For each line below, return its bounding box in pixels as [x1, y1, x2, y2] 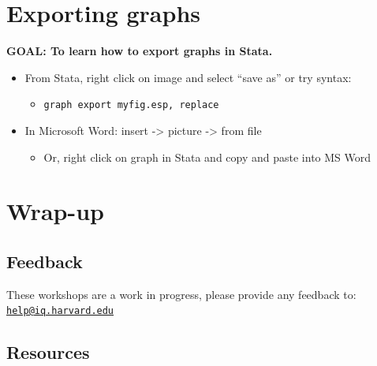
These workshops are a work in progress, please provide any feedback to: [6, 286, 356, 302]
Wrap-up [6, 195, 104, 227]
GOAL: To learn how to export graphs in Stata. [6, 43, 273, 59]
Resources [6, 340, 90, 364]
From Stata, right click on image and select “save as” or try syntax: [24, 69, 352, 85]
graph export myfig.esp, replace [43, 99, 219, 111]
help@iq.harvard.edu [6, 305, 114, 317]
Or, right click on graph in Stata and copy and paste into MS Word [43, 148, 371, 165]
